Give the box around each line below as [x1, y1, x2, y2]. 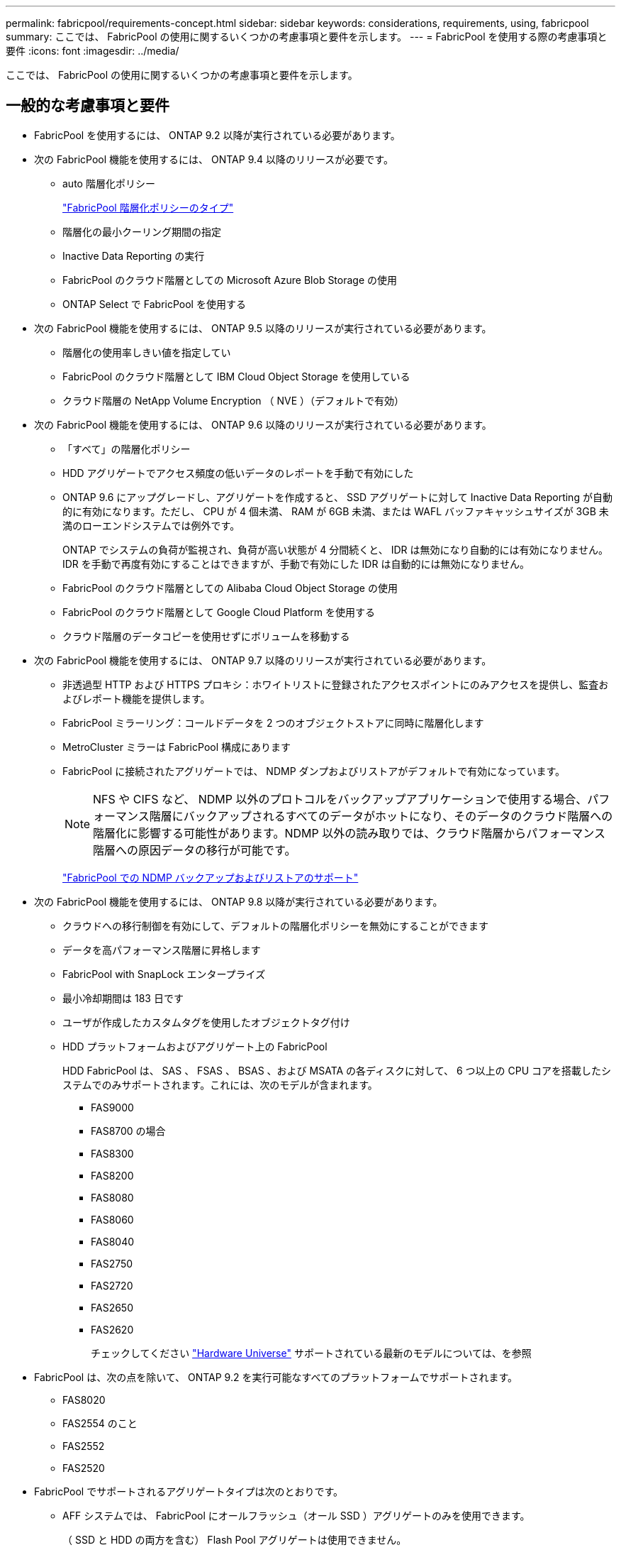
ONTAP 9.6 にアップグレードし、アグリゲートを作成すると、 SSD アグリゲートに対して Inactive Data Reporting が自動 [62, 490, 612, 503]
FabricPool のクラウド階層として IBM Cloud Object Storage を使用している [62, 370, 410, 383]
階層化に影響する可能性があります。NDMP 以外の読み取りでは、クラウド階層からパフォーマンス [93, 825, 605, 840]
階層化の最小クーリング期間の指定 [62, 225, 221, 238]
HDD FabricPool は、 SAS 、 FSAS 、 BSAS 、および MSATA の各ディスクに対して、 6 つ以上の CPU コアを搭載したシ [62, 1064, 612, 1077]
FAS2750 [91, 1257, 133, 1270]
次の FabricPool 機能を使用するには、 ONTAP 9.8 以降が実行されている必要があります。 [34, 895, 443, 908]
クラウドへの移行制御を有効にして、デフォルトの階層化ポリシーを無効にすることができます [62, 919, 489, 932]
